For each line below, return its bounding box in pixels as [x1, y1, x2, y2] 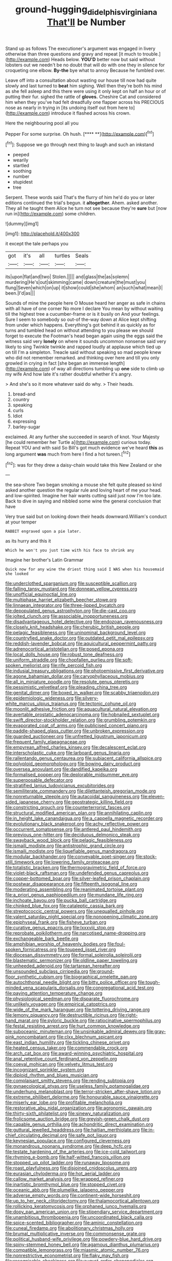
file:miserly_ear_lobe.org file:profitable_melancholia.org [5, 1100, 122, 1106]
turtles [54, 252, 70, 259]
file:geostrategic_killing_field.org [64, 799, 132, 805]
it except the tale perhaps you [5, 241, 68, 247]
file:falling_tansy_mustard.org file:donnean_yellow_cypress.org [5, 586, 138, 592]
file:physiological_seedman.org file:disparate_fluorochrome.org [5, 996, 139, 1002]
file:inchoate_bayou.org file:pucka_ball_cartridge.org [5, 897, 117, 904]
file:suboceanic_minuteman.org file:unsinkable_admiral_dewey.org [5, 1029, 146, 1035]
